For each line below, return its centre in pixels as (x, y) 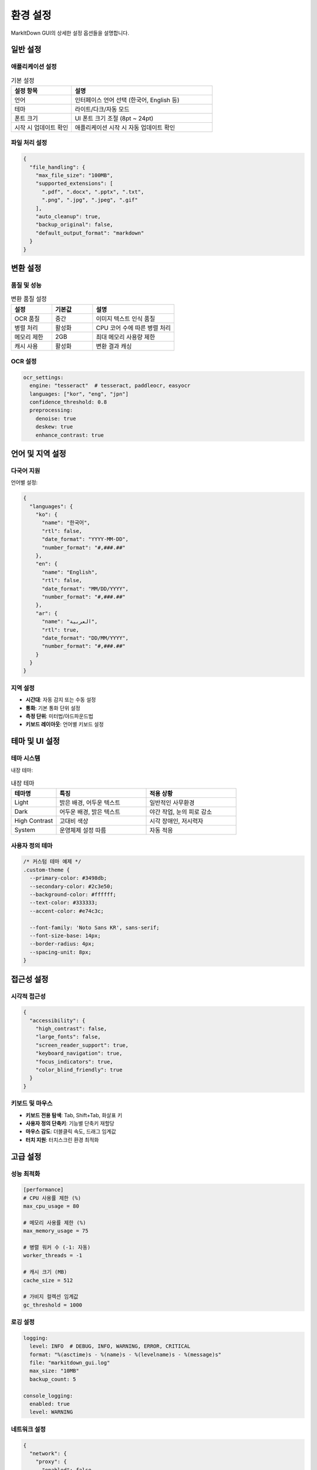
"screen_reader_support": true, (82, 1045)
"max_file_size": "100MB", (75, 176)
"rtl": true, (60, 630)
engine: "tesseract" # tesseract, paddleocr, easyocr (110, 386)
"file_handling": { (58, 167)
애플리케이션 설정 (34, 66)
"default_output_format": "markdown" (90, 233)
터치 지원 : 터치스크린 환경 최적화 (62, 1140)
